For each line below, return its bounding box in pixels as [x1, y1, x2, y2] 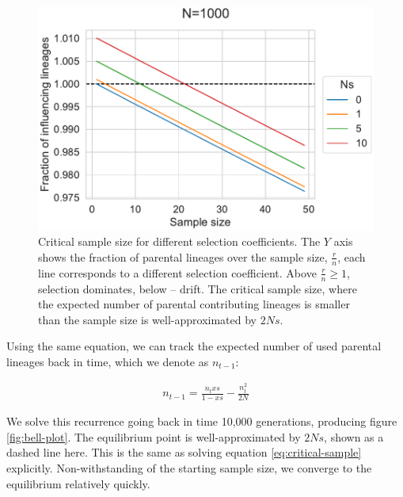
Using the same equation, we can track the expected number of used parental [6, 338, 382, 354]
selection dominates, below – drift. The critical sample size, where [38, 280, 357, 296]
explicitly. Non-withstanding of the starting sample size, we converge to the [6, 459, 372, 476]
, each [337, 248, 366, 265]
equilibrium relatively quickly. [6, 475, 150, 491]
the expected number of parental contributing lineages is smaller [38, 296, 350, 312]
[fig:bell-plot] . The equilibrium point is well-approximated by [6, 428, 301, 445]
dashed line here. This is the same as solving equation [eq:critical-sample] [6, 444, 362, 461]
